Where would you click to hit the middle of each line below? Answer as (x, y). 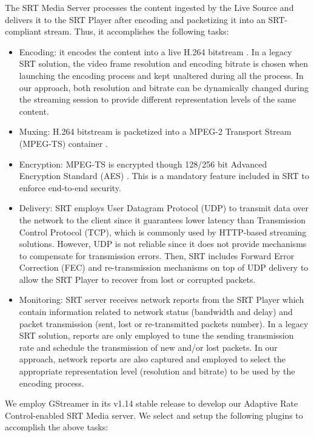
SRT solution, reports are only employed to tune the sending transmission (156, 335)
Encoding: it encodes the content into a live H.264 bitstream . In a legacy (155, 51)
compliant (23, 31)
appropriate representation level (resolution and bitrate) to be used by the (157, 371)
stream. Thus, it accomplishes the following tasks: (136, 31)
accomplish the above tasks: (57, 427)
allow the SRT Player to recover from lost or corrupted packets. (137, 279)
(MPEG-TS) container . (63, 143)
